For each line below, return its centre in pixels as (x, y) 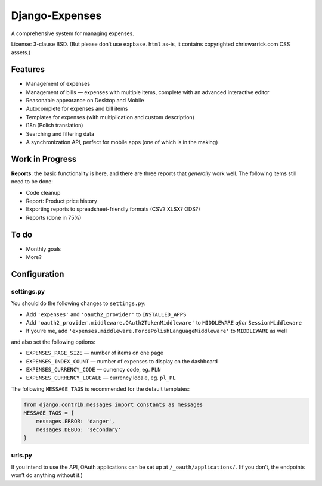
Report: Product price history (62, 201)
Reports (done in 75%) (54, 217)
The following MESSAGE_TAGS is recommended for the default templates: (100, 389)
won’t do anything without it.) (47, 475)
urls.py (22, 455)
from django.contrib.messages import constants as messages (113, 404)
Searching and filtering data (60, 133)
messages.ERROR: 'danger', (76, 421)
